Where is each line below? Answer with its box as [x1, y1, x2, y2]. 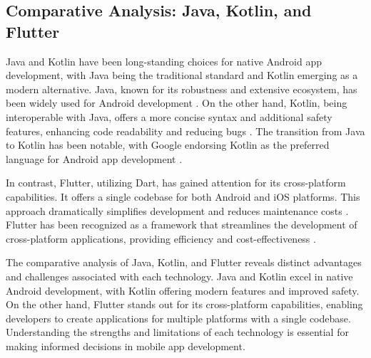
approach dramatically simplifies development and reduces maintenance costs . [6, 203, 349, 218]
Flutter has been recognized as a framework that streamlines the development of [6, 217, 357, 232]
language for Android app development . [6, 151, 183, 166]
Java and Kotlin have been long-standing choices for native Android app [6, 53, 322, 68]
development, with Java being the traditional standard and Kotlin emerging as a [6, 68, 358, 83]
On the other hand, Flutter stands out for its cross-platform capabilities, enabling [6, 297, 363, 312]
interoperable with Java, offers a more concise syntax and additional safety [6, 109, 332, 124]
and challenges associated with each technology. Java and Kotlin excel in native [6, 268, 353, 283]
